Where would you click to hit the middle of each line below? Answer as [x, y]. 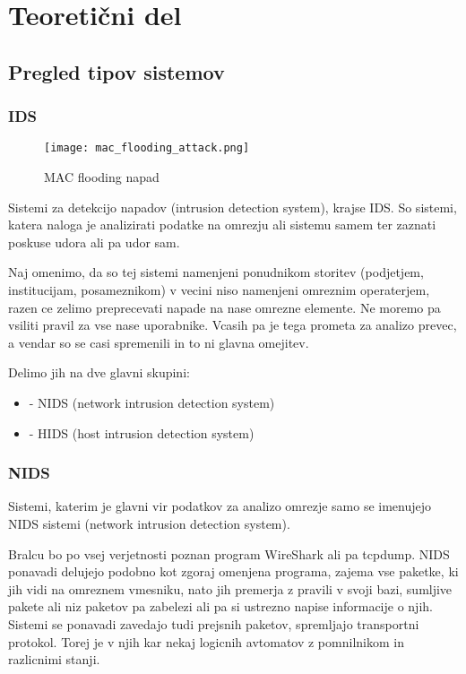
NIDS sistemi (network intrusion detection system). [149, 523]
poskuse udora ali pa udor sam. [94, 242]
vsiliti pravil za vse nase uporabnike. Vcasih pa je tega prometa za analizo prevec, [233, 325]
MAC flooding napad [102, 177]
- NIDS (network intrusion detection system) [152, 402]
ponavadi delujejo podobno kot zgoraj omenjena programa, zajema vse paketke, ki [233, 571]
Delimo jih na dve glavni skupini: [99, 372]
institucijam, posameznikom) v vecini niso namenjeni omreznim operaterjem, [219, 289]
